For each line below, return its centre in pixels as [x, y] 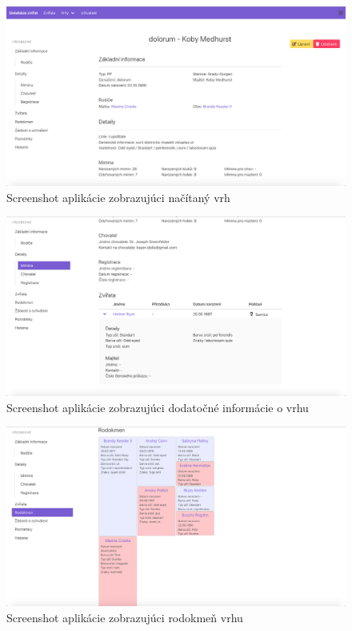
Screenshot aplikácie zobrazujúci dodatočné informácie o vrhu [158, 407]
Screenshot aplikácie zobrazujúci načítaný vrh [118, 197]
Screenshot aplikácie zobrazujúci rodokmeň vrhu [125, 617]
